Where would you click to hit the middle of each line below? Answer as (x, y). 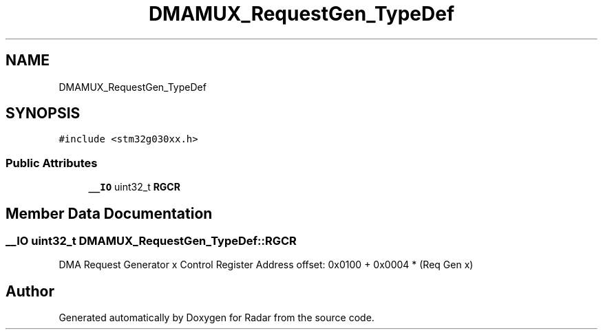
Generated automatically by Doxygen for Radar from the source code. (216, 318)
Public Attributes (52, 163)
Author (30, 291)
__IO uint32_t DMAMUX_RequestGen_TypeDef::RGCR (151, 241)
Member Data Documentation (109, 213)
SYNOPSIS (43, 114)
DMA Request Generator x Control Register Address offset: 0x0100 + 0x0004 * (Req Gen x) (266, 265)
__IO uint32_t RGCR (134, 187)
